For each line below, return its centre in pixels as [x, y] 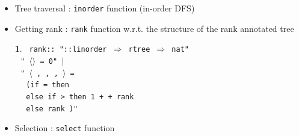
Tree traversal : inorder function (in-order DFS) [105, 8]
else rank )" [52, 109]
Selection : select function [65, 128]
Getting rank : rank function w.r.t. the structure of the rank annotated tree [154, 28]
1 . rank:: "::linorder [61, 48]
